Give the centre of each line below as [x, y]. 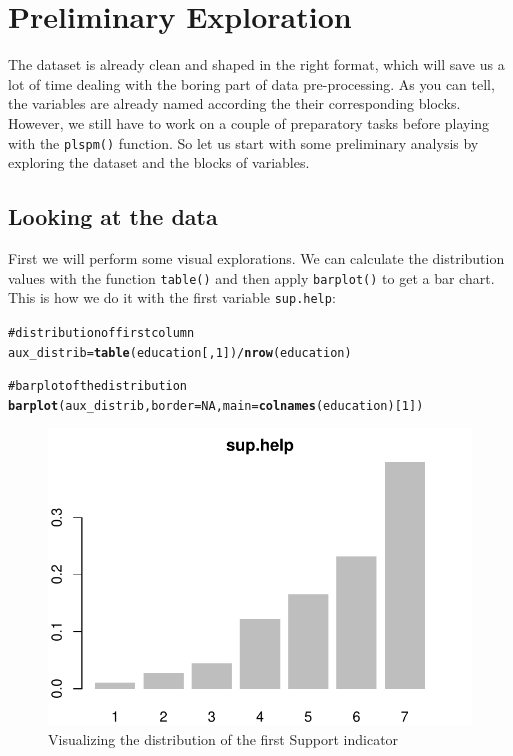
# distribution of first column [101, 332]
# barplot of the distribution [98, 386]
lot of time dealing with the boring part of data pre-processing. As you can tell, [251, 83]
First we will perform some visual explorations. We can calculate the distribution [256, 257]
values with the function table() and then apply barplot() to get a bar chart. [251, 277]
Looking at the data [113, 216]
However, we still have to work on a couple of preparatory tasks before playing [249, 122]
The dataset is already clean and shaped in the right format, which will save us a [256, 64]
